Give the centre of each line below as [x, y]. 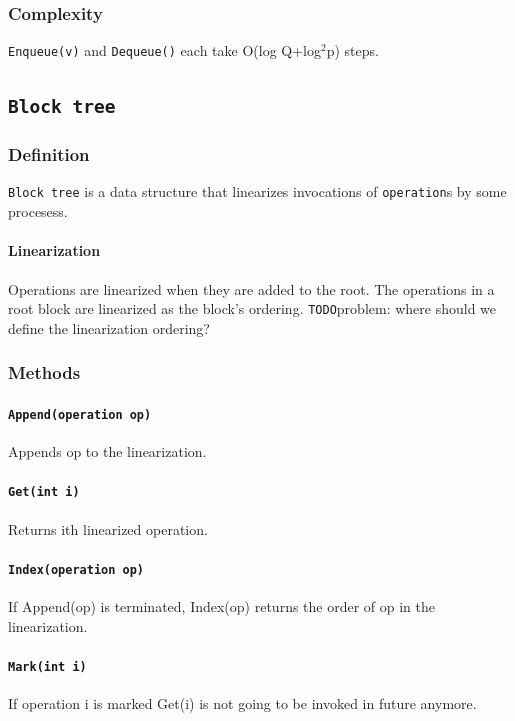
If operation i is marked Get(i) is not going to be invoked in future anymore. [242, 703]
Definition [49, 154]
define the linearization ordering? [109, 327]
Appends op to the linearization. [107, 451]
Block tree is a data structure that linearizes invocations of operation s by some [257, 191]
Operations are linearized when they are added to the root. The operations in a [251, 288]
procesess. [38, 211]
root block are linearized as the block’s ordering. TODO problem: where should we [252, 308]
